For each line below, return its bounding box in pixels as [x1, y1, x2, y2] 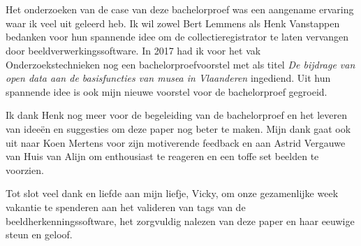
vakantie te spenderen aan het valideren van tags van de [6, 199, 246, 214]
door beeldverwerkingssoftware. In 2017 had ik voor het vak [6, 43, 261, 57]
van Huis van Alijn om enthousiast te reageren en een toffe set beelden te [6, 149, 319, 164]
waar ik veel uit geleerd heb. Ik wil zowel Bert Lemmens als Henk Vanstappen [6, 15, 340, 30]
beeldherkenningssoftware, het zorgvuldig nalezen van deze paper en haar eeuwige [6, 213, 355, 228]
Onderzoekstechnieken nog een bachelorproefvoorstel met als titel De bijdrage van [6, 57, 355, 71]
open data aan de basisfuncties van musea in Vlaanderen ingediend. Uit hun [6, 71, 331, 85]
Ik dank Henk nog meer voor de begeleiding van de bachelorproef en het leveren [6, 108, 348, 122]
